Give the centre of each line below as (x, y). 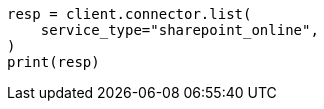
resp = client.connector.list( (129, 14)
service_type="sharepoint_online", (179, 30)
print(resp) (53, 62)
